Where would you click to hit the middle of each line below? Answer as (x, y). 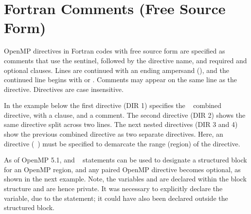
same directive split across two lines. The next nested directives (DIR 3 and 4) (121, 124)
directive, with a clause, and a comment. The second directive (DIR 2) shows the (125, 115)
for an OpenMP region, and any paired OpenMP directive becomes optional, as (122, 169)
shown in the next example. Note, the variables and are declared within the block (125, 179)
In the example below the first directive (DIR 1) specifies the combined (113, 105)
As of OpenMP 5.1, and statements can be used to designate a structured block (125, 160)
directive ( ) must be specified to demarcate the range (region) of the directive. (122, 143)
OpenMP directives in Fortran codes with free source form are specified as (115, 51)
